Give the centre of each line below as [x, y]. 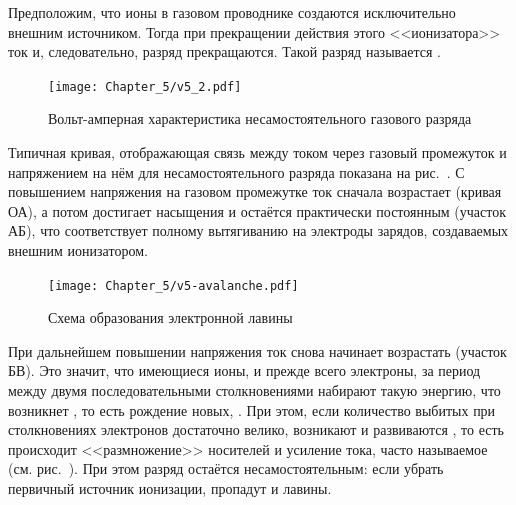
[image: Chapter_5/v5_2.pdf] [145, 86]
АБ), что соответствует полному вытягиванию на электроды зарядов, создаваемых [258, 230]
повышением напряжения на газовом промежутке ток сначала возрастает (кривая [255, 191]
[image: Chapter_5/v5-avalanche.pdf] [173, 285]
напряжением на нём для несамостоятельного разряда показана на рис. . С [236, 171]
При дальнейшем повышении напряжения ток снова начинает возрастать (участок [257, 350]
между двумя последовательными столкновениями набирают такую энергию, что [254, 390]
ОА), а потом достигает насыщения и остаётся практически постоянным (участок [257, 210]
